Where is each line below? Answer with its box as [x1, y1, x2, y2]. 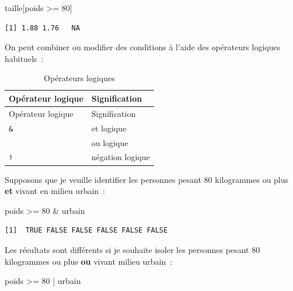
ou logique [91, 136, 128, 148]
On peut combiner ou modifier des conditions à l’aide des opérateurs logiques [5, 41, 281, 53]
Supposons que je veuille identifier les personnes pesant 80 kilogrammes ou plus [5, 173, 289, 185]
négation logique [91, 151, 150, 163]
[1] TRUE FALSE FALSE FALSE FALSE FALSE [5, 226, 168, 235]
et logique [91, 122, 127, 134]
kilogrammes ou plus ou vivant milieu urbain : [5, 255, 173, 267]
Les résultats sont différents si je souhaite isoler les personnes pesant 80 [5, 243, 260, 255]
